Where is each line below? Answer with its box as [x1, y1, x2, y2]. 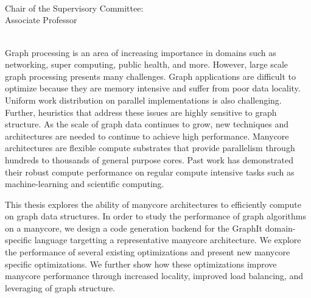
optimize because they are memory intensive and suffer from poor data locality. [5, 82, 301, 94]
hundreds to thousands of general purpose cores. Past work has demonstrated [5, 153, 293, 166]
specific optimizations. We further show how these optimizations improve [5, 257, 277, 270]
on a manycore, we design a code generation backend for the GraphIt [5, 221, 263, 234]
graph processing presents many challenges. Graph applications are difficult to [5, 69, 296, 82]
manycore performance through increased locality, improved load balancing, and [5, 269, 303, 282]
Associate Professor [5, 13, 77, 26]
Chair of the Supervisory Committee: [5, 1, 144, 14]
